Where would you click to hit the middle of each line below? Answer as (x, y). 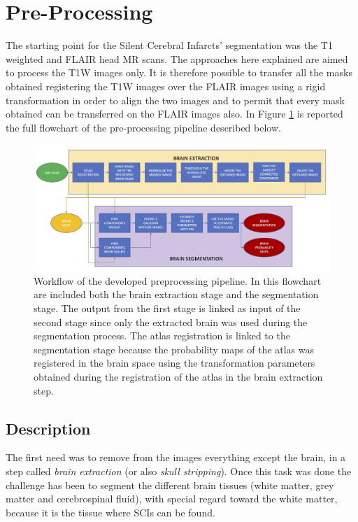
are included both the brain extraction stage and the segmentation (176, 294)
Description (48, 428)
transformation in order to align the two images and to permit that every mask (176, 100)
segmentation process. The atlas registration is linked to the (162, 336)
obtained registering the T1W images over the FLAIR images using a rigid (166, 86)
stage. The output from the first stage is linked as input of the (167, 308)
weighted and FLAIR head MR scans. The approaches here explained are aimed (177, 58)
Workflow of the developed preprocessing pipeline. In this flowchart (178, 280)
